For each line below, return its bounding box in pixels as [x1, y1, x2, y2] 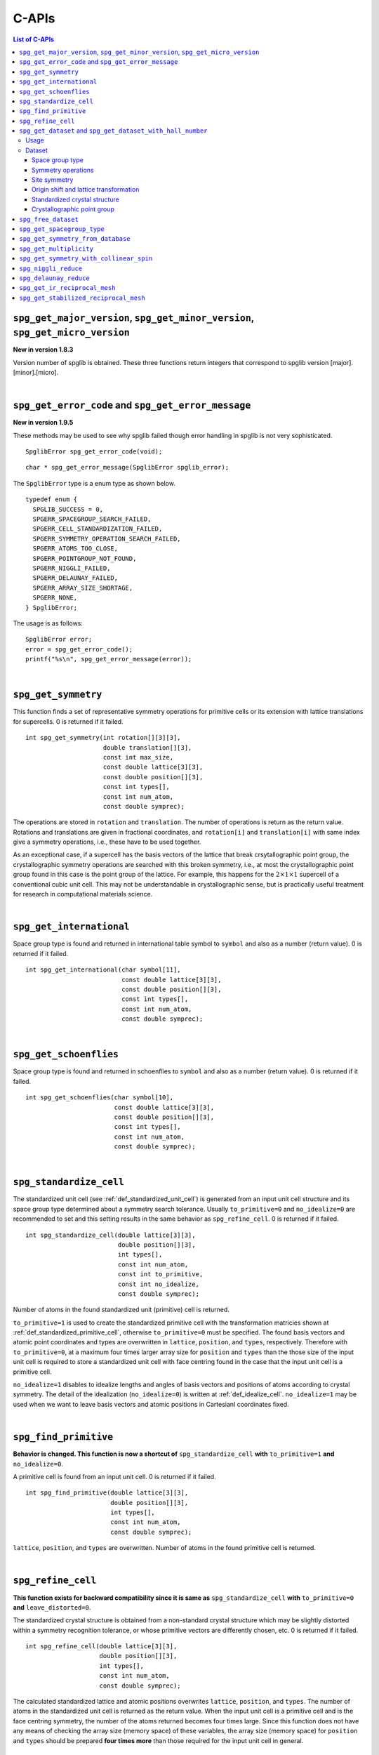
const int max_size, [102, 753, 174, 761]
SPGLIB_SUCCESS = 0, [32, 505, 104, 513]
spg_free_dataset [19, 215, 79, 223]
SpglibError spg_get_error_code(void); [25, 448, 163, 456]
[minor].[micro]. [13, 368, 59, 376]
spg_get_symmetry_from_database [19, 235, 131, 243]
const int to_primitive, [117, 1271, 204, 1278]
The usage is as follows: [13, 618, 84, 628]
